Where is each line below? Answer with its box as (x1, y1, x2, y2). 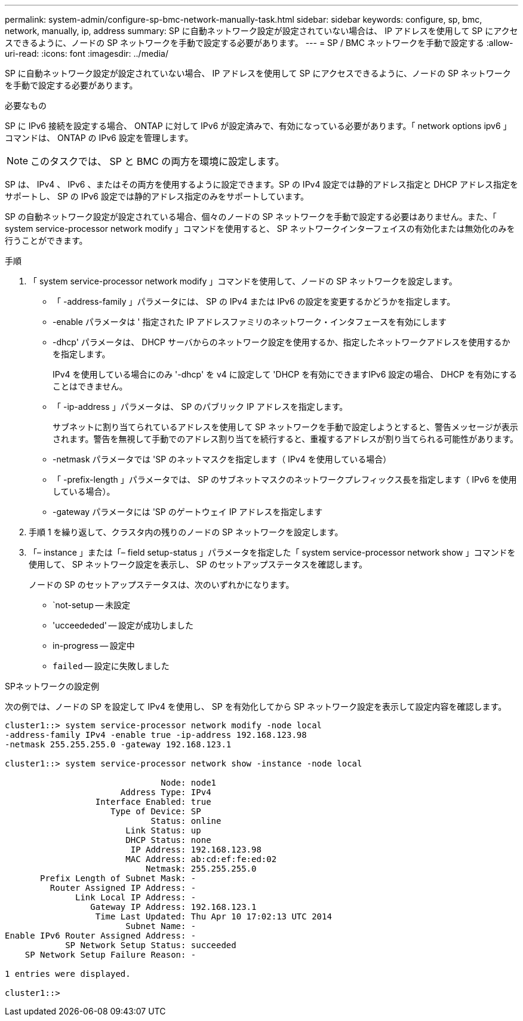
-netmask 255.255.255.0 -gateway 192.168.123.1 (5, 740, 232, 749)
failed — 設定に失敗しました (53, 661, 170, 671)
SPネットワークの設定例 (5, 681, 99, 691)
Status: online (150, 816, 221, 826)
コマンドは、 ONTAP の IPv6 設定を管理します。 (5, 133, 193, 143)
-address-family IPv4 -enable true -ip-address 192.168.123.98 (5, 730, 307, 740)
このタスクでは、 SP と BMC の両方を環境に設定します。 (30, 155, 285, 167)
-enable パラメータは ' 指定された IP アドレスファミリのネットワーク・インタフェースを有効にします (53, 317, 447, 327)
